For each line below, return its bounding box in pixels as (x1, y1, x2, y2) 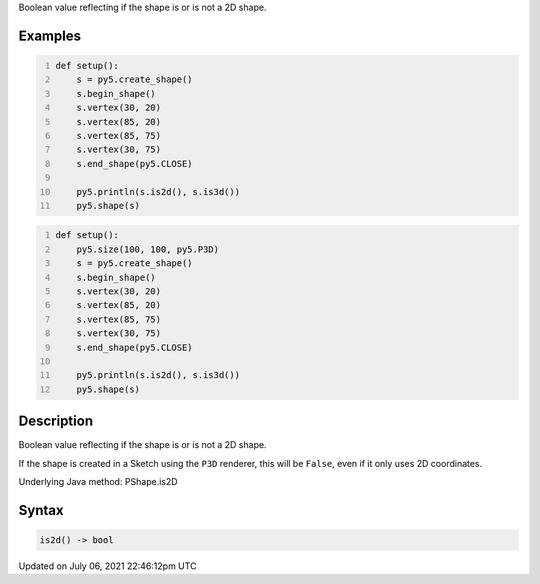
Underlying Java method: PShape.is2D (18, 476, 179, 488)
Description (18, 413, 94, 430)
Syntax (18, 501, 64, 519)
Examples (18, 27, 82, 44)
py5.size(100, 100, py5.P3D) (76, 243, 220, 255)
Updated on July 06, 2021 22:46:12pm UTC (18, 560, 197, 572)
